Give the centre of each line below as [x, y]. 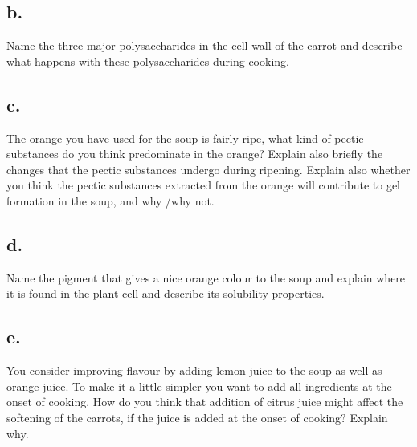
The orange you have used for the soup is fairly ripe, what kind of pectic [185, 138]
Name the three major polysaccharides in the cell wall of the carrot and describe [204, 45]
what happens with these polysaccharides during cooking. [148, 61]
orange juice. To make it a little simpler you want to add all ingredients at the [199, 386]
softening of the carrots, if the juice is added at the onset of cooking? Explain [197, 417]
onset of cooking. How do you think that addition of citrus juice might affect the [205, 402]
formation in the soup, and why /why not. [110, 200]
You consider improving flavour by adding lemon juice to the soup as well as [194, 370]
